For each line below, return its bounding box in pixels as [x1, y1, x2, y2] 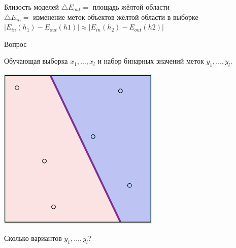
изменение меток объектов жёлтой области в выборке [33, 11, 198, 22]
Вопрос [4, 38, 27, 49]
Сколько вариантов [4, 232, 62, 243]
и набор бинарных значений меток [97, 56, 204, 66]
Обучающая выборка [4, 56, 68, 66]
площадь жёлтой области [92, 2, 170, 12]
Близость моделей [4, 2, 59, 12]
